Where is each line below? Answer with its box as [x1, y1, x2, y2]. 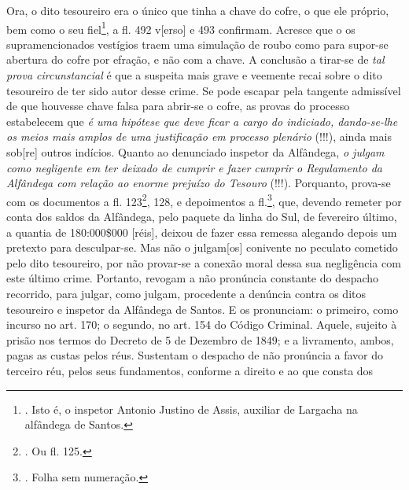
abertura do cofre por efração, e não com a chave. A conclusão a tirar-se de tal [6, 51, 385, 68]
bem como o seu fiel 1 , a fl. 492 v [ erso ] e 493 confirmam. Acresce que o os [6, 18, 356, 37]
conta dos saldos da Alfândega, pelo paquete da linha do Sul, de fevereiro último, [6, 208, 397, 225]
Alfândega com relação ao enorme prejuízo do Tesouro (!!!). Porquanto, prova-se [6, 175, 391, 191]
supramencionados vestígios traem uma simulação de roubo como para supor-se [6, 35, 389, 52]
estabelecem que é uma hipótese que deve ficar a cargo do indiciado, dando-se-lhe [6, 112, 398, 129]
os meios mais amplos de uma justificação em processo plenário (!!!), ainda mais [6, 128, 392, 145]
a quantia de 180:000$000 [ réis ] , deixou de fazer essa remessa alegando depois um [6, 223, 397, 240]
